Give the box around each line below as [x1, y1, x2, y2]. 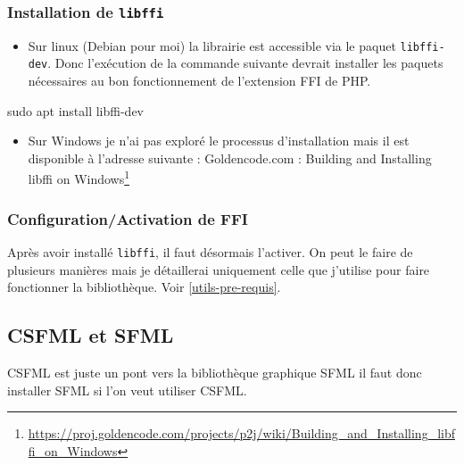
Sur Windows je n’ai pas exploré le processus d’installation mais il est [28, 131, 410, 150]
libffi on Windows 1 [28, 167, 130, 188]
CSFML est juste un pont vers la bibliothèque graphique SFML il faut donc [7, 362, 422, 381]
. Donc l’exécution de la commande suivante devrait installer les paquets [47, 54, 443, 72]
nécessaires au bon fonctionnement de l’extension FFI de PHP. [28, 71, 371, 90]
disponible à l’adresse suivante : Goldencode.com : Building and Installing [28, 148, 432, 167]
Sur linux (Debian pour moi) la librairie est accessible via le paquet [28, 36, 396, 54]
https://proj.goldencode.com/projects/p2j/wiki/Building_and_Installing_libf [28, 424, 455, 443]
